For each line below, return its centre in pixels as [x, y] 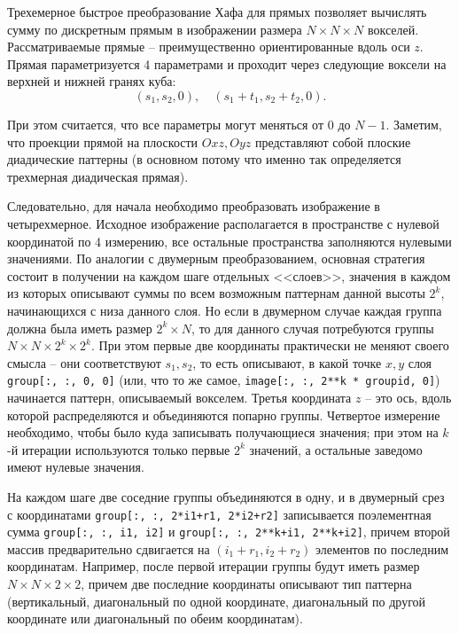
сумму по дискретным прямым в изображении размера [155, 29]
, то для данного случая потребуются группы [313, 328]
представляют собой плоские [333, 141]
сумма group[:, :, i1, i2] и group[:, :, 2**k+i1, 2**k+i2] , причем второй [229, 532]
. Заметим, [414, 124]
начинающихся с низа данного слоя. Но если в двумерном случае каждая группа [225, 310]
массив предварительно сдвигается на [109, 548]
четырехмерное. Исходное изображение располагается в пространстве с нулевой [223, 223]
